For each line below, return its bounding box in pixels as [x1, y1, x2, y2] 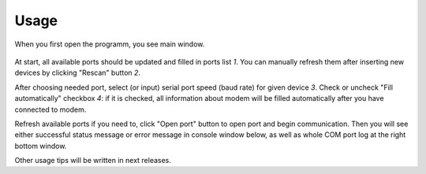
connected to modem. [14, 105, 87, 114]
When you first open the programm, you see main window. [14, 39, 205, 49]
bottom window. [14, 141, 67, 150]
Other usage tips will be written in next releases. [14, 156, 171, 165]
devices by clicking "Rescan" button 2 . [14, 68, 141, 78]
